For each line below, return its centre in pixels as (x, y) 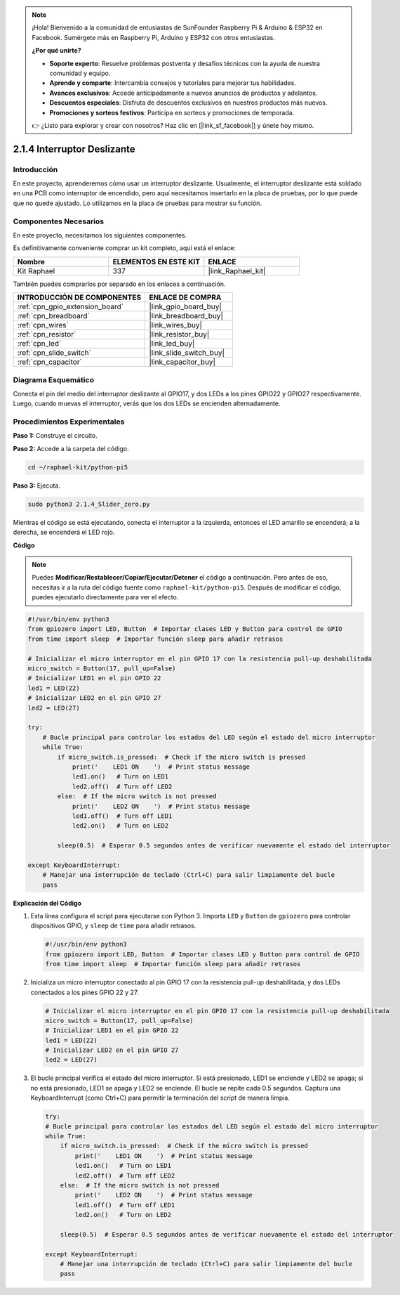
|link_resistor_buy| (179, 334)
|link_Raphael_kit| (237, 271)
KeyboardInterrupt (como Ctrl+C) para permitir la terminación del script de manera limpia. (160, 1098)
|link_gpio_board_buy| (185, 307)
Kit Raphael (36, 271)
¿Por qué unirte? (56, 51)
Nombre (31, 261)
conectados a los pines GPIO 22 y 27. (85, 992)
